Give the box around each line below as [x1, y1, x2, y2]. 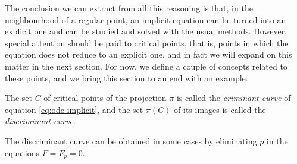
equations [5, 146, 40, 159]
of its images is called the [174, 103, 266, 115]
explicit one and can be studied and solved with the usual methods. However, [5, 25, 287, 37]
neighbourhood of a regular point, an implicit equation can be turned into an [5, 13, 286, 26]
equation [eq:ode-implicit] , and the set [5, 103, 143, 115]
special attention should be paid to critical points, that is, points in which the [5, 36, 289, 49]
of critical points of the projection [43, 92, 167, 104]
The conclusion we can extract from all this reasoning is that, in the [5, 2, 253, 14]
